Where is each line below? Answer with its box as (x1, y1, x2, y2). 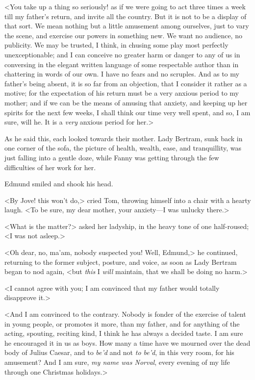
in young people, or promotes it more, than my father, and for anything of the (4, 318, 240, 329)
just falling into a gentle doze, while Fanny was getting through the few (4, 152, 219, 162)
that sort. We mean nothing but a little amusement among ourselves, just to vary (4, 21, 249, 31)
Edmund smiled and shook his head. (4, 178, 113, 189)
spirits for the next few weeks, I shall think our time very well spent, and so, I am (4, 107, 251, 117)
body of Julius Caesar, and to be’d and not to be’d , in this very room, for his (4, 347, 234, 357)
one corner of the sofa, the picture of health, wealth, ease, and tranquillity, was (4, 143, 242, 153)
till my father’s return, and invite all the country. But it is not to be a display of (4, 11, 247, 21)
